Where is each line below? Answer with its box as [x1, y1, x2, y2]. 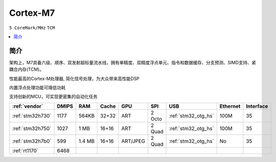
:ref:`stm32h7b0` [12, 137, 52, 144]
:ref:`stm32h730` [12, 112, 51, 119]
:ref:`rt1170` [12, 147, 39, 154]
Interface [246, 103, 268, 110]
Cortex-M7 [9, 7, 55, 18]
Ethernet [219, 103, 241, 110]
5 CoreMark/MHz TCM [9, 25, 55, 31]
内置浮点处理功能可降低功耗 [9, 84, 66, 91]
